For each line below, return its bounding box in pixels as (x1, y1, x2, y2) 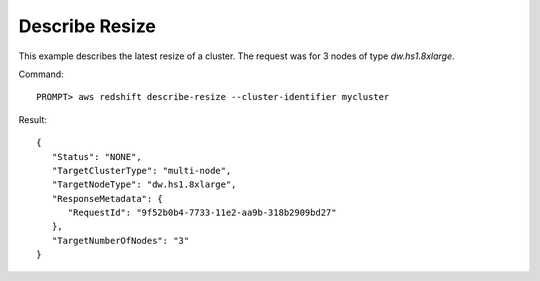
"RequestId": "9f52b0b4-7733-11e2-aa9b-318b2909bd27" (67, 207, 337, 219)
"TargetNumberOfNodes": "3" (51, 235, 190, 246)
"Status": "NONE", (51, 151, 142, 162)
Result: (18, 113, 47, 125)
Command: (18, 68, 64, 80)
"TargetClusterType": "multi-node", (51, 165, 232, 176)
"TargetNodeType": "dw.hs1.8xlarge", (51, 179, 237, 190)
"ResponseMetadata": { (51, 193, 164, 204)
